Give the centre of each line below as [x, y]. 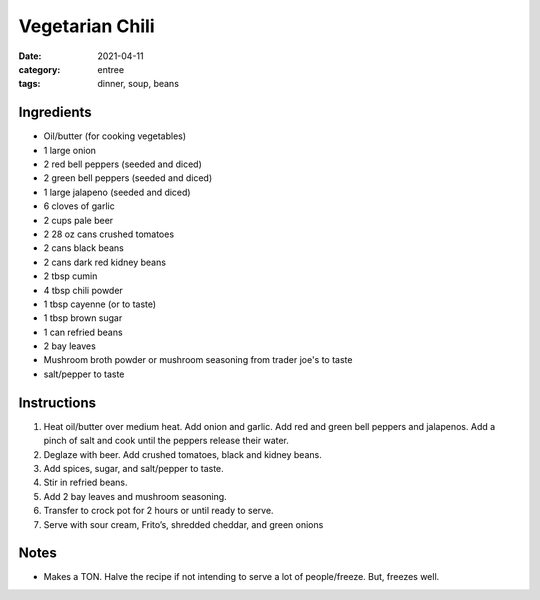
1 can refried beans [83, 332]
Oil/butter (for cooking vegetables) [115, 136]
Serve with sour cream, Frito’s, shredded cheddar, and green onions [183, 524]
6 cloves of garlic [79, 206]
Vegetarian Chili [86, 26]
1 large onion [70, 150]
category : [39, 69]
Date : [30, 56]
